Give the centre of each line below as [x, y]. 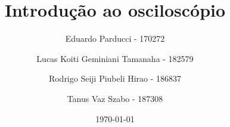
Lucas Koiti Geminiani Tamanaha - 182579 [115, 58]
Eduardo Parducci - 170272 [115, 38]
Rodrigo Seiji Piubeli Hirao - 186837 [115, 78]
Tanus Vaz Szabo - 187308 [115, 98]
